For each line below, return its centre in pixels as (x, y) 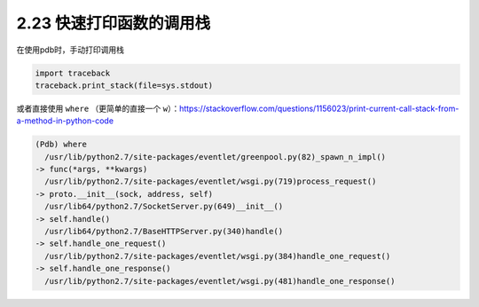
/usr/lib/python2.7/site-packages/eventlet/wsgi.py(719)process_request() (211, 181)
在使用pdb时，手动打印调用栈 (70, 50)
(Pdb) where (61, 145)
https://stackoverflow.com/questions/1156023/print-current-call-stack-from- (319, 108)
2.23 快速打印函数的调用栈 (114, 23)
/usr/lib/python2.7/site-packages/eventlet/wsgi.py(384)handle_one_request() (218, 256)
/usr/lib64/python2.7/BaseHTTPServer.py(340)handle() (164, 232)
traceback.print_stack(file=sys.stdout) (124, 85)
